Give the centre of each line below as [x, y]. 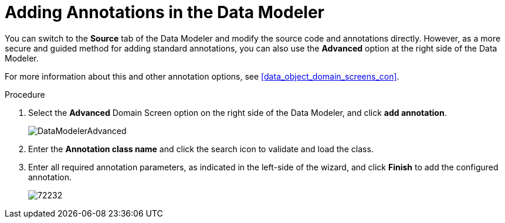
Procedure [25, 94]
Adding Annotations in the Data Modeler [165, 12]
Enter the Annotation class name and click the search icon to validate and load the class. [201, 149]
